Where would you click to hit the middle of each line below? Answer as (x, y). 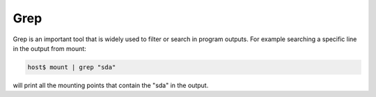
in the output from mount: (49, 48)
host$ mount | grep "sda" (72, 67)
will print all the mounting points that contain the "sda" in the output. (111, 85)
